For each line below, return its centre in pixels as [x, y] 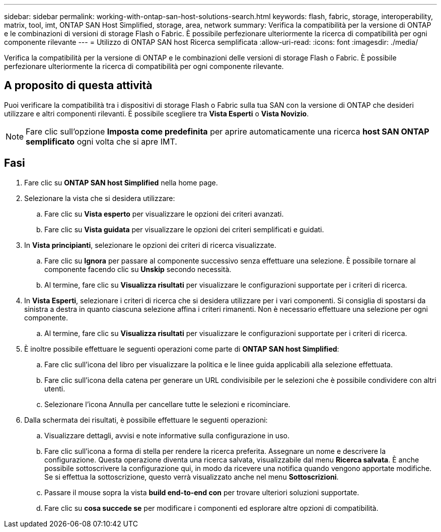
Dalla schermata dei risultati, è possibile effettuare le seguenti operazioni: [146, 420]
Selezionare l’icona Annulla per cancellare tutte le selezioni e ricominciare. [167, 404]
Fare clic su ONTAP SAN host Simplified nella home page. [121, 182]
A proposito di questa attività [78, 86]
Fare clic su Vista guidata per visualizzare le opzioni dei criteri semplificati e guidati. [184, 229]
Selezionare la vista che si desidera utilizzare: [100, 198]
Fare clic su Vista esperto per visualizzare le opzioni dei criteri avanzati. [164, 214]
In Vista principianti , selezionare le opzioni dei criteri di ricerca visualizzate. [150, 245]
